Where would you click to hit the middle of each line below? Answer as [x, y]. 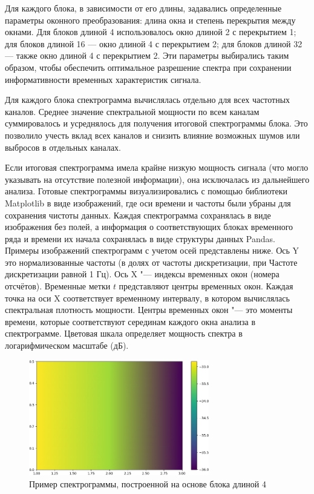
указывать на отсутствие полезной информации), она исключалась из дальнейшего [157, 179]
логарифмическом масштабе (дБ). [67, 345]
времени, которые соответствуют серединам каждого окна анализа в [130, 321]
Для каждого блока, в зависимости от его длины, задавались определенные [143, 8]
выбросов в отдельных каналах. [63, 147]
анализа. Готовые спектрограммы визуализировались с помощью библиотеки [146, 191]
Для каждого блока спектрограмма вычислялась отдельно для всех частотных [148, 100]
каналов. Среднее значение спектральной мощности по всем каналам [132, 111]
